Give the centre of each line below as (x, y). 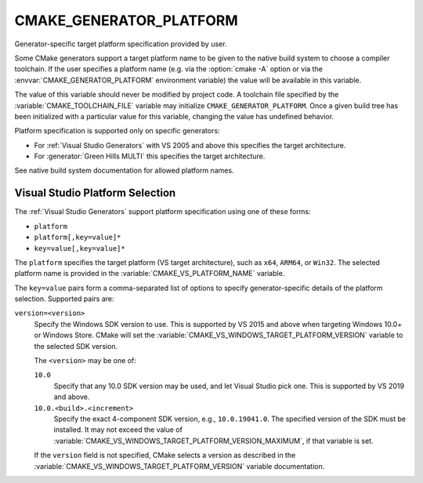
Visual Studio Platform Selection (95, 193)
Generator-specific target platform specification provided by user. (121, 44)
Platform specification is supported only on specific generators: (117, 131)
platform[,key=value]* (78, 238)
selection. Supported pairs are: (64, 299)
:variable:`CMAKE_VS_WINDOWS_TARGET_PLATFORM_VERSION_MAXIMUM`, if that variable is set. (213, 441)
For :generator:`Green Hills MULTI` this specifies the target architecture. (150, 156)
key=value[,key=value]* (80, 248)
